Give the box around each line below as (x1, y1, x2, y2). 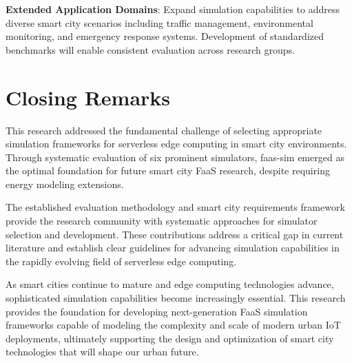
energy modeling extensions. (6, 176, 124, 191)
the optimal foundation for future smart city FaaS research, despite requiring (6, 163, 330, 178)
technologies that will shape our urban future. (6, 344, 199, 359)
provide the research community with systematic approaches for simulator (6, 214, 318, 228)
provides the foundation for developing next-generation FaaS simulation (6, 304, 308, 318)
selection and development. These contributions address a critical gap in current (6, 227, 344, 241)
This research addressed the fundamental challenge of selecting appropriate (6, 123, 322, 137)
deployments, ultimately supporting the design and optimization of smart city (6, 331, 334, 345)
